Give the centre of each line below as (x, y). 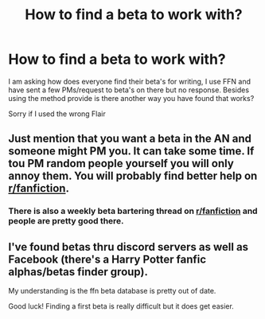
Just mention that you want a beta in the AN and (130, 139)
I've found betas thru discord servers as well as (129, 247)
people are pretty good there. (66, 221)
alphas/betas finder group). (78, 272)
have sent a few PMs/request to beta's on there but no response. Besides (129, 90)
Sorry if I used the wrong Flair (57, 114)
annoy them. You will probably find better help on (133, 176)
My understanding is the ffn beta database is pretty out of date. (112, 291)
